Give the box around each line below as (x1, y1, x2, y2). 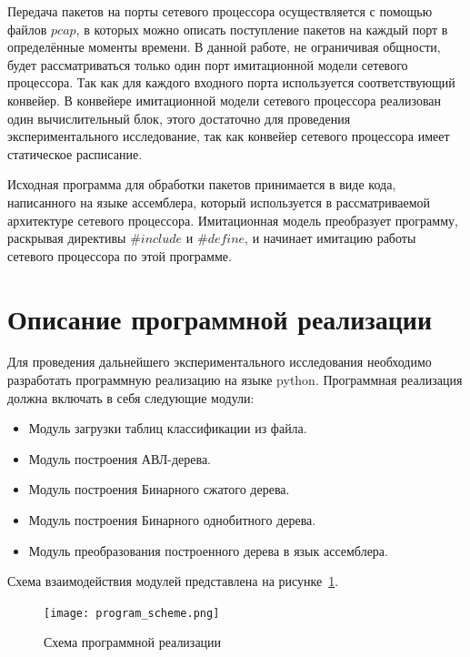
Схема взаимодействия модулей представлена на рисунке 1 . (7, 571, 339, 591)
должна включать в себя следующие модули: (7, 388, 255, 407)
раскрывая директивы (7, 228, 126, 248)
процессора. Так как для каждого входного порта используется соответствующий (7, 73, 455, 92)
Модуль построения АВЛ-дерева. (28, 449, 212, 468)
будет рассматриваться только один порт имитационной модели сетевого (7, 55, 408, 74)
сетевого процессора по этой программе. (7, 246, 232, 265)
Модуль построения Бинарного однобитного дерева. (28, 510, 316, 529)
